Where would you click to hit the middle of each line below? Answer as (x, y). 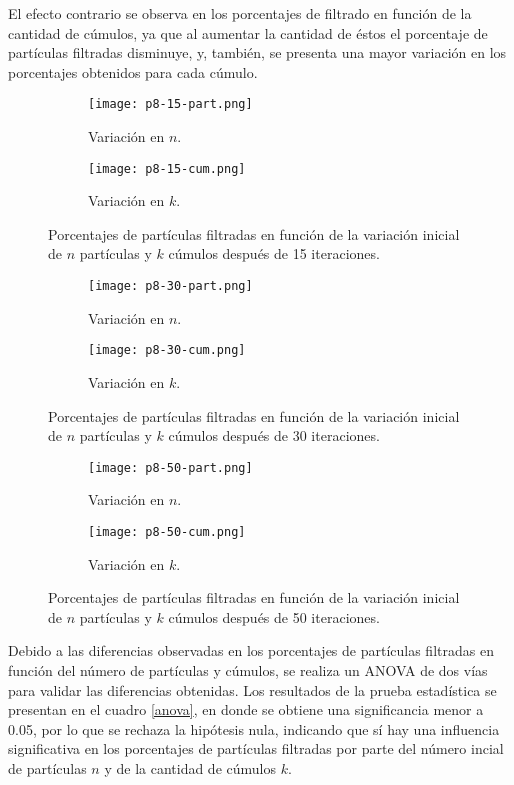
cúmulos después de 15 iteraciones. (274, 253)
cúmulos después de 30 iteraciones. (274, 435)
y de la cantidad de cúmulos (190, 768)
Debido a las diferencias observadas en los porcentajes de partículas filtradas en (251, 650)
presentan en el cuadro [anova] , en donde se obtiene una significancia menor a (246, 709)
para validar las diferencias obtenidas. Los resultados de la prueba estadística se (252, 689)
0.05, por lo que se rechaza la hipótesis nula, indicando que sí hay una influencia (254, 728)
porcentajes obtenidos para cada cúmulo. (133, 71)
